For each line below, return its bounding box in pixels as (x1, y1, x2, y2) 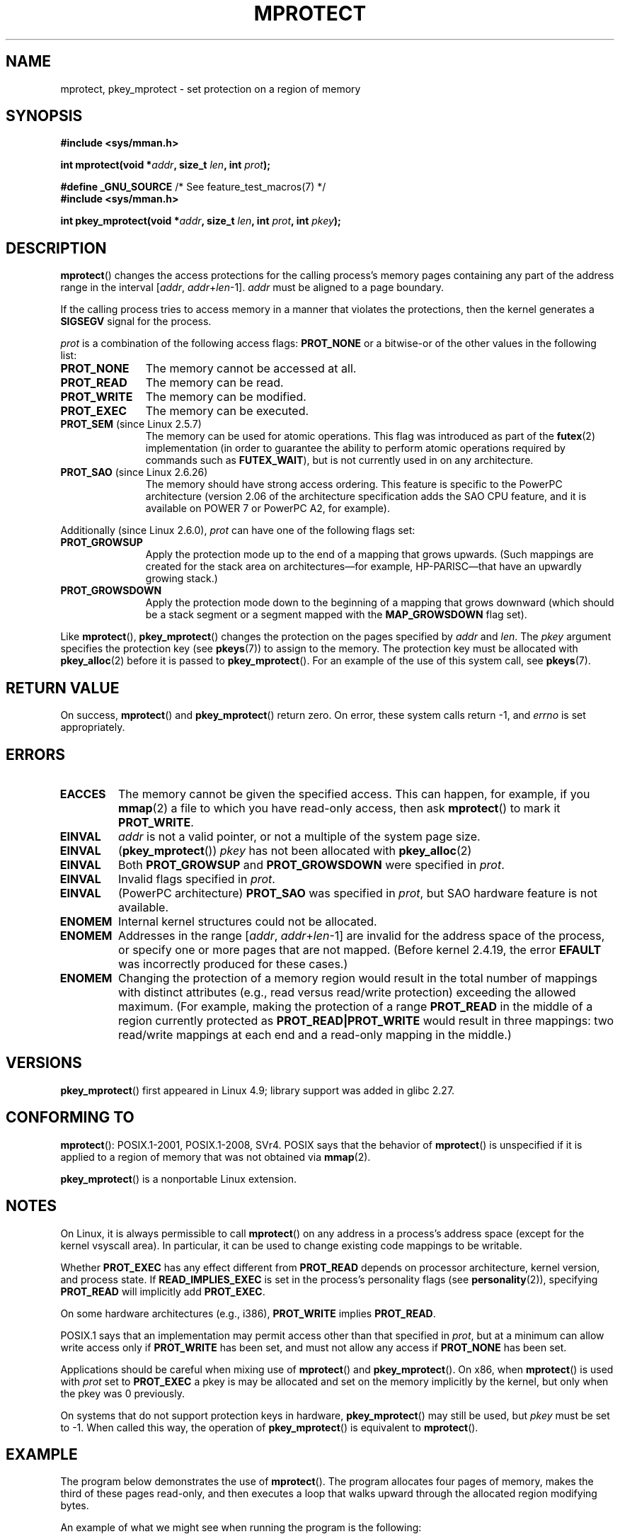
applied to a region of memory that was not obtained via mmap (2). (60, 1150, 371, 1163)
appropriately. (60, 721, 125, 734)
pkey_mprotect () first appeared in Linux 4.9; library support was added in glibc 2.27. (60, 1084, 455, 1096)
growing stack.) (145, 572, 218, 585)
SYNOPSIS (6, 107, 83, 125)
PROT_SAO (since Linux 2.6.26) (60, 466, 208, 479)
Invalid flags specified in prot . (118, 871, 275, 886)
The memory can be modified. (145, 390, 306, 404)
